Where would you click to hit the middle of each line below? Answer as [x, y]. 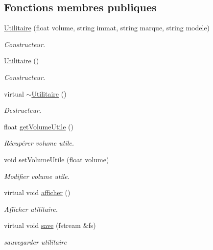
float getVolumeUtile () [39, 126]
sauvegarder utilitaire [35, 241]
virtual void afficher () [37, 192]
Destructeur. [23, 110]
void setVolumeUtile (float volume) [57, 159]
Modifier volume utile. [37, 176]
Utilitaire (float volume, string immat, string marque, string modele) [107, 28]
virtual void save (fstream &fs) [50, 225]
